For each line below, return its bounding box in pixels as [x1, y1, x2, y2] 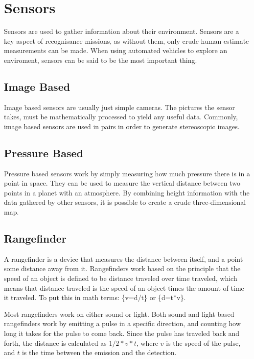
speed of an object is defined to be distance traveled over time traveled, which [4, 273, 237, 283]
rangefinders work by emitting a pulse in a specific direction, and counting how [4, 318, 241, 329]
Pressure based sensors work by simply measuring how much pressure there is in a [4, 168, 250, 178]
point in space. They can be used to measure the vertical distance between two [4, 178, 240, 188]
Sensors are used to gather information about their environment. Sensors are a [4, 26, 239, 36]
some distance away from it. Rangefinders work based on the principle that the [4, 263, 241, 274]
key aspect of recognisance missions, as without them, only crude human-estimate [4, 35, 249, 46]
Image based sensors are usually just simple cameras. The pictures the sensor [4, 102, 235, 112]
